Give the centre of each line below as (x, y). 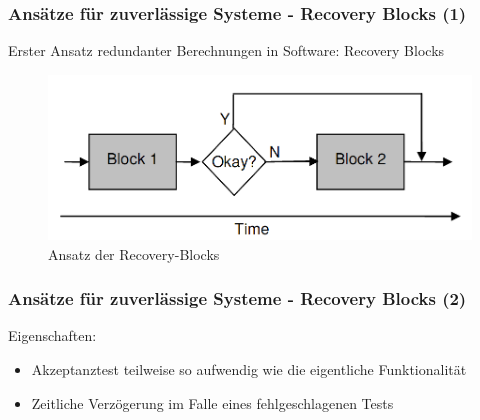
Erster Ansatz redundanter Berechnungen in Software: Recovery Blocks (226, 50)
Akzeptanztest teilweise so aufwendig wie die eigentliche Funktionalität (249, 368)
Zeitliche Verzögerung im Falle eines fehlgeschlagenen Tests (212, 402)
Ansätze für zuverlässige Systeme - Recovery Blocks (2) (237, 298)
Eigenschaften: (52, 335)
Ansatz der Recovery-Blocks (134, 253)
